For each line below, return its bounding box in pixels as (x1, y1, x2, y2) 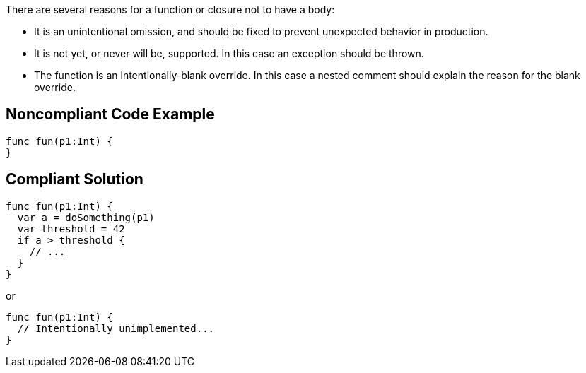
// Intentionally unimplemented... (17, 322, 215, 334)
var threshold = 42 (17, 223, 125, 235)
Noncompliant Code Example (6, 105, 215, 124)
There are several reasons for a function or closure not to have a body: (6, 4, 335, 16)
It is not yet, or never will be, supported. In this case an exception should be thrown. (34, 47, 424, 59)
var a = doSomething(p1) (17, 211, 155, 223)
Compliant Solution (6, 170, 143, 189)
